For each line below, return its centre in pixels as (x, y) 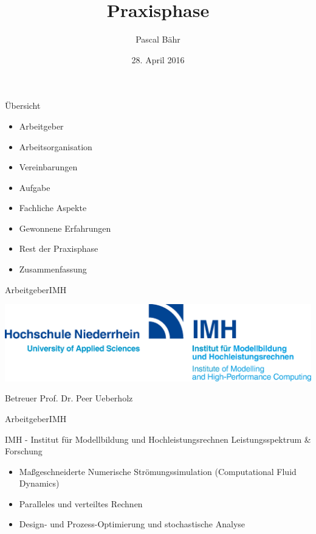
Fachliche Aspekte (53, 208)
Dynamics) (39, 483)
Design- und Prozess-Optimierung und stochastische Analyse (132, 524)
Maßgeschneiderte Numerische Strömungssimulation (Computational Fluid (158, 471)
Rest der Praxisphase (59, 248)
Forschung (24, 451)
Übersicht (23, 106)
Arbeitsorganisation (56, 146)
